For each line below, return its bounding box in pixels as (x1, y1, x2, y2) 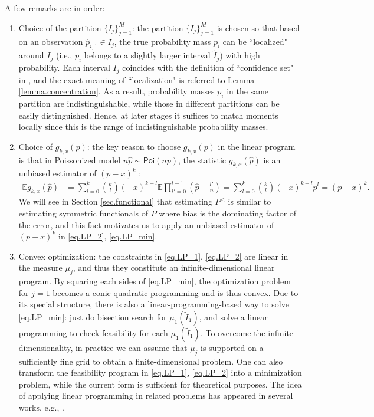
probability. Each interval (18, 61, 110, 74)
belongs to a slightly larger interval (84, 49, 211, 61)
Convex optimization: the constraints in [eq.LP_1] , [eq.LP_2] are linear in (18, 249, 288, 262)
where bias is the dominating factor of (159, 206, 297, 219)
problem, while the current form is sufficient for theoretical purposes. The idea (18, 377, 302, 390)
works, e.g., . (18, 401, 64, 413)
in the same (227, 85, 269, 97)
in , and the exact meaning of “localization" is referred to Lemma (18, 73, 255, 86)
